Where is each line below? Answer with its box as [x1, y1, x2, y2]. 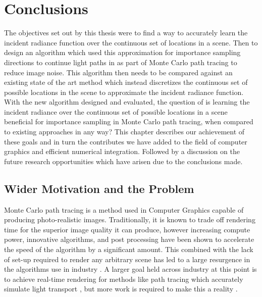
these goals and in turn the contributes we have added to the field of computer [4, 136, 247, 146]
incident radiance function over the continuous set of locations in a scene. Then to [4, 37, 258, 47]
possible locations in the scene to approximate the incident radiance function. [4, 86, 244, 97]
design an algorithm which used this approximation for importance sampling [4, 47, 241, 58]
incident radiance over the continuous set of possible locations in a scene [4, 106, 228, 117]
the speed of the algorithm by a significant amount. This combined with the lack [4, 244, 253, 255]
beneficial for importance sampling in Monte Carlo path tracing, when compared [4, 116, 253, 127]
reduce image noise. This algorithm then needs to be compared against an [4, 67, 233, 77]
